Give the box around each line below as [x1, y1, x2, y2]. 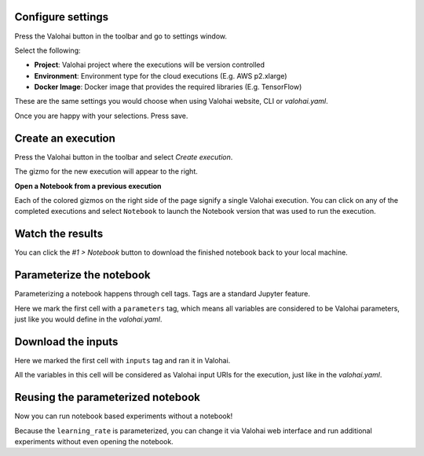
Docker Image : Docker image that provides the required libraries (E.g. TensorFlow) [34, 83, 302, 92]
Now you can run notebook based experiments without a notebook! [14, 411, 233, 421]
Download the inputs [14, 335, 119, 348]
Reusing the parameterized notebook [14, 391, 200, 404]
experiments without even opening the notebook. [14, 436, 174, 446]
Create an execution [14, 131, 115, 145]
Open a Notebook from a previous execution [14, 181, 162, 190]
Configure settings [14, 10, 109, 24]
